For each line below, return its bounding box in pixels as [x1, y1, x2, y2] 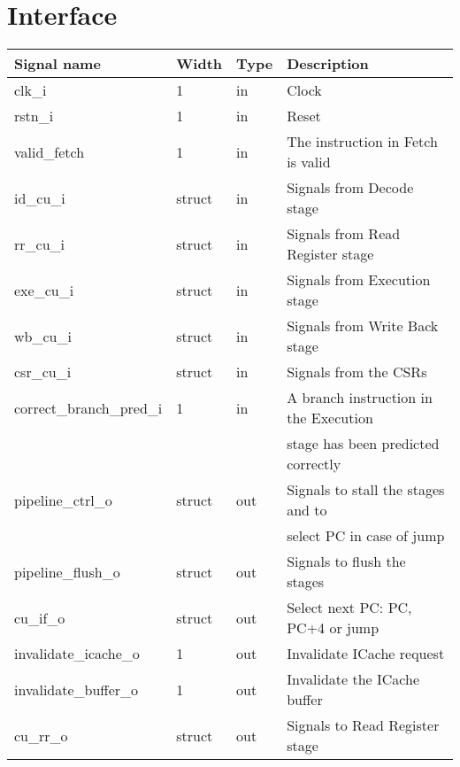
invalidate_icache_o [14, 643, 140, 664]
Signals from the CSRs [287, 361, 427, 383]
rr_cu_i [14, 233, 65, 254]
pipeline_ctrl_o [14, 489, 112, 510]
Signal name [14, 53, 101, 74]
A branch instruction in [287, 387, 433, 408]
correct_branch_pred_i [14, 397, 163, 418]
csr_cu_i [14, 361, 72, 383]
